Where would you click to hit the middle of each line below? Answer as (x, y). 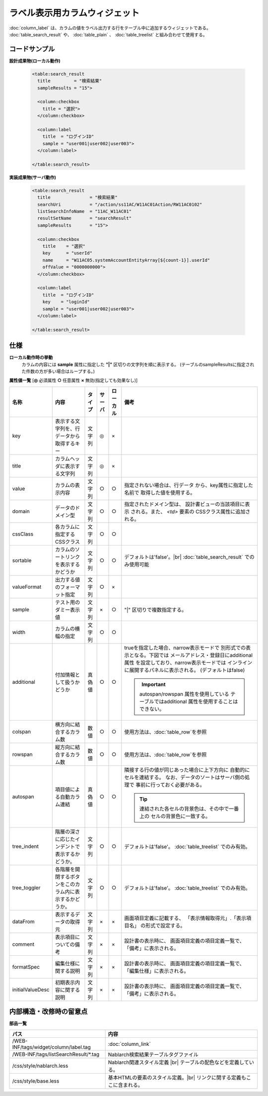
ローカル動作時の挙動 (31, 358)
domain (21, 511)
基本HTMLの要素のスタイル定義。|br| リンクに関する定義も (177, 1078)
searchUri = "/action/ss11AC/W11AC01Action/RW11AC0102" (120, 204)
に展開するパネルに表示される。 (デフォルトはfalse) (185, 670)
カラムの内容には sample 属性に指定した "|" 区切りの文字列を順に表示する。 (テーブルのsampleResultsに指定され (138, 364)
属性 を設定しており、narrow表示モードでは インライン (188, 662)
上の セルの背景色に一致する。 (175, 816)
